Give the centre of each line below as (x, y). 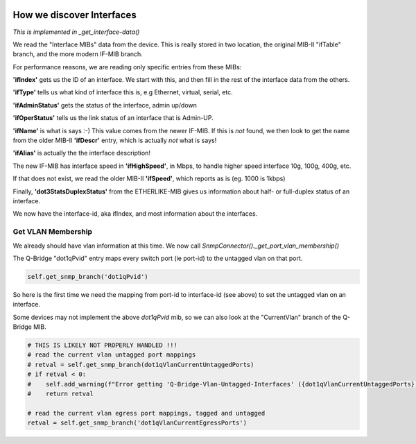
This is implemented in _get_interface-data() (76, 32)
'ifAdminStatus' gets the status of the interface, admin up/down (105, 105)
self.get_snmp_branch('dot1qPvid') (88, 276)
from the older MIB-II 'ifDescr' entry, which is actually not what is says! (115, 140)
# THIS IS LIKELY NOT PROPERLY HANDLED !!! (103, 345)
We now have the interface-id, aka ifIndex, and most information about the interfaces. (135, 214)
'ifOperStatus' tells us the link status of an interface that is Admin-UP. (113, 118)
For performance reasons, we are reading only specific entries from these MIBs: (127, 67)
